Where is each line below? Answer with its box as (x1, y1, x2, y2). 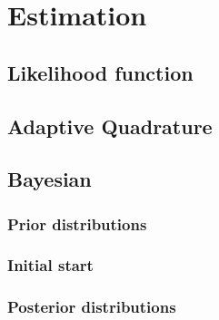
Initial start (7, 254, 94, 276)
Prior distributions (7, 212, 147, 235)
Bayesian (7, 165, 92, 193)
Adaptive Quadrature (7, 112, 213, 140)
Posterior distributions (7, 296, 176, 318)
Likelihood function (7, 58, 194, 86)
